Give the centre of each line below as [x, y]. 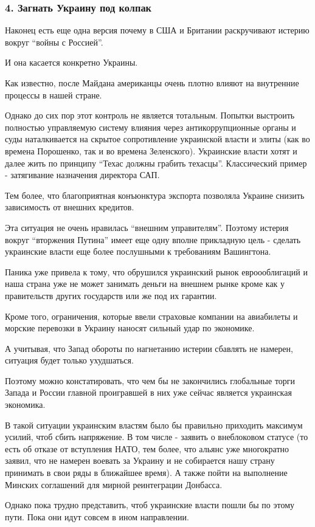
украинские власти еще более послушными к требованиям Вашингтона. [138, 251]
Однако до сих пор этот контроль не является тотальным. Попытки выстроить [150, 115]
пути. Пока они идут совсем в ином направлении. [97, 516]
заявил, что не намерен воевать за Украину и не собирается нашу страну [140, 460]
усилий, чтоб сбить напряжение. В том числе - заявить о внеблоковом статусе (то [157, 437]
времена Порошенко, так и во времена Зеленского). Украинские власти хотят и [151, 150]
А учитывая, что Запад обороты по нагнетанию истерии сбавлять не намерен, [149, 348]
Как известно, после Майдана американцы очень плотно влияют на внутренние [152, 83]
